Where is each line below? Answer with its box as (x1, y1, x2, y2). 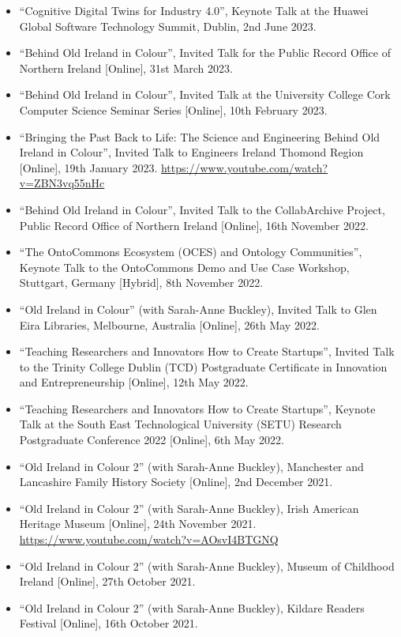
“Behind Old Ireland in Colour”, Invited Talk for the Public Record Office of (19, 44, 391, 61)
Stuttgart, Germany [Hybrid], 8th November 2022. (19, 274, 264, 291)
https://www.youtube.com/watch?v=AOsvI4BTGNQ (19, 531, 279, 548)
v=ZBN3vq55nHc (19, 175, 105, 191)
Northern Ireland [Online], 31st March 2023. (19, 59, 233, 76)
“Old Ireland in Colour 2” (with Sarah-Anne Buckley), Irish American (19, 499, 359, 516)
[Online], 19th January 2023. (19, 159, 158, 175)
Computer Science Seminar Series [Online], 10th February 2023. (19, 101, 328, 118)
